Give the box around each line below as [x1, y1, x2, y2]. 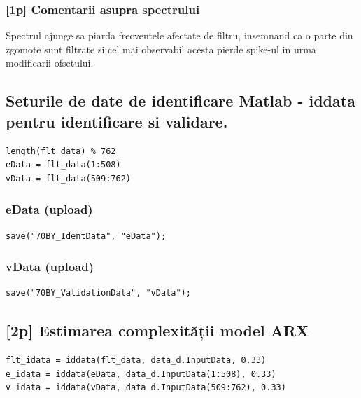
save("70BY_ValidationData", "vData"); [6, 288, 191, 298]
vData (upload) [6, 258, 94, 275]
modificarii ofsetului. [6, 55, 94, 70]
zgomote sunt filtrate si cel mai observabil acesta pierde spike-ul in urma [6, 41, 316, 56]
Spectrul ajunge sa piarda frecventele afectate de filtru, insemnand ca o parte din [6, 28, 353, 43]
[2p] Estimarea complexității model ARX [6, 320, 309, 341]
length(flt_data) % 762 [6, 146, 116, 156]
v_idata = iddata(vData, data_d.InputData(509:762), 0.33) [6, 383, 286, 393]
